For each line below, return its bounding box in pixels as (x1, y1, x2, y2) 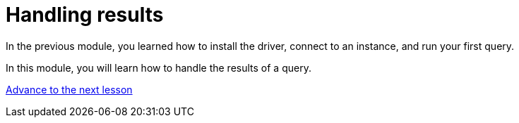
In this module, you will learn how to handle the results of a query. (6, 61, 311, 74)
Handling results (6, 3, 164, 27)
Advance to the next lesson (6, 83, 133, 96)
